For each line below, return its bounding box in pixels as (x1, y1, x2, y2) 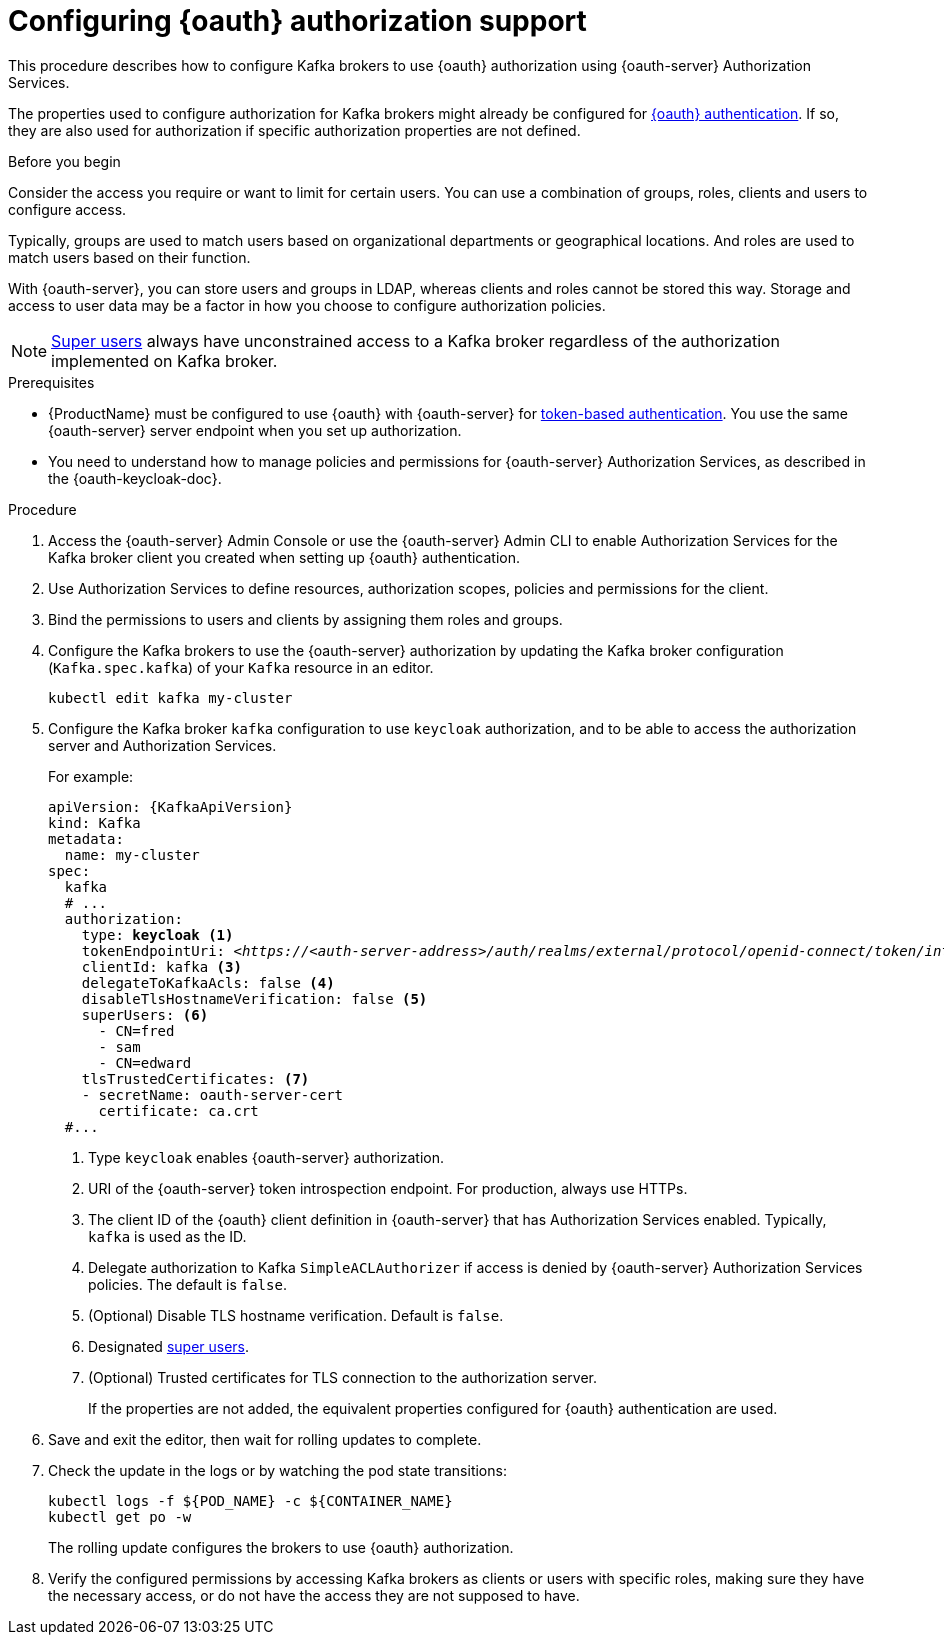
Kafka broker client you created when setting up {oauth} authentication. (48, 548, 521, 566)
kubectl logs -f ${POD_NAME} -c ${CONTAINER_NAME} (48, 1492, 453, 1509)
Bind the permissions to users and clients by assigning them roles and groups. (48, 610, 563, 628)
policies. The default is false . (88, 1275, 287, 1293)
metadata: (48, 830, 124, 847)
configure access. (8, 200, 127, 218)
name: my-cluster (64, 846, 200, 863)
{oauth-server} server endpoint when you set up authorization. (48, 421, 462, 439)
